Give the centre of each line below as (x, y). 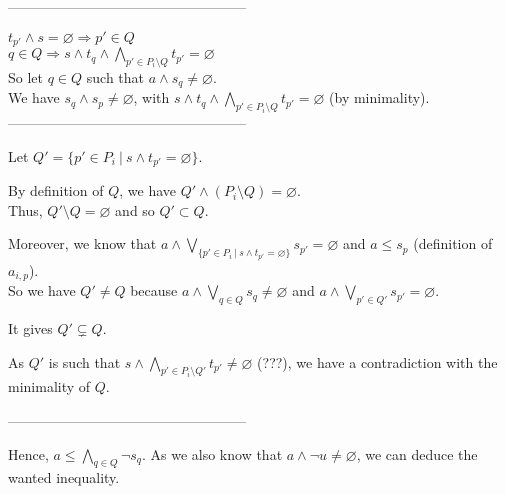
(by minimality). (379, 97)
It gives (30, 328)
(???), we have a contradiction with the (377, 361)
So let (25, 76)
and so (135, 209)
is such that (84, 361)
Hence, (28, 453)
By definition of (56, 190)
